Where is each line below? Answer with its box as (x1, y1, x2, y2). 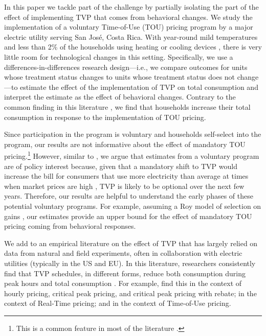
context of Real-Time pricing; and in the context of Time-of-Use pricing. (4, 298, 231, 308)
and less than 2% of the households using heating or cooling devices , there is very (4, 41, 262, 52)
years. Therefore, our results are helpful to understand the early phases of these (4, 190, 253, 201)
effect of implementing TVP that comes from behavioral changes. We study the (4, 11, 253, 22)
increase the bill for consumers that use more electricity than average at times (4, 171, 249, 181)
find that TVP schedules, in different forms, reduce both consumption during (4, 268, 246, 278)
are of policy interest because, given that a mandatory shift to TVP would (4, 160, 237, 171)
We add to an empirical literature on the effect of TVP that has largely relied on (4, 237, 258, 248)
